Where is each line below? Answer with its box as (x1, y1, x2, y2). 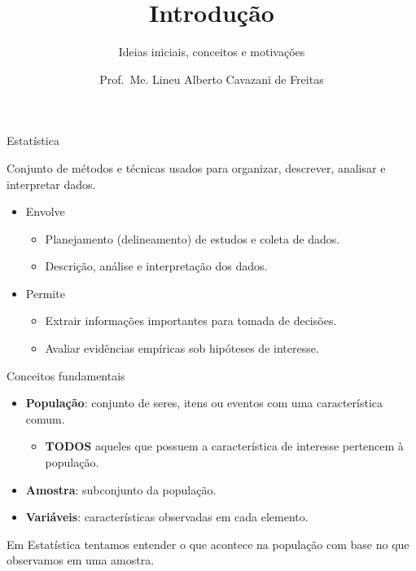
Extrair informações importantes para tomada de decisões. (45, 312, 337, 329)
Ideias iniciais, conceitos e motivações (118, 43, 305, 60)
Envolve (25, 203, 65, 220)
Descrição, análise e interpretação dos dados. (45, 257, 268, 275)
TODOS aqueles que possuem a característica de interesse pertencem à (45, 437, 404, 455)
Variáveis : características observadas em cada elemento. (25, 508, 309, 525)
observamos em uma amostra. (7, 551, 155, 569)
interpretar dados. (7, 175, 96, 192)
